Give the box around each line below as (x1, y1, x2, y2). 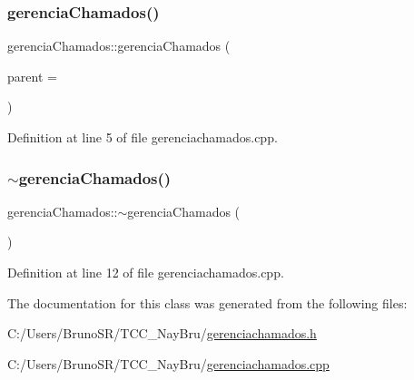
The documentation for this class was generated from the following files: (7, 293, 408, 312)
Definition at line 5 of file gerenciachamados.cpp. (7, 128, 278, 146)
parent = (7, 66, 57, 85)
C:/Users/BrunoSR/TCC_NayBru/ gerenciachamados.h (7, 324, 317, 343)
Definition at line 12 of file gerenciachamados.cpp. (7, 263, 284, 281)
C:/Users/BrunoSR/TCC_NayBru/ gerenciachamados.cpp (7, 354, 330, 373)
